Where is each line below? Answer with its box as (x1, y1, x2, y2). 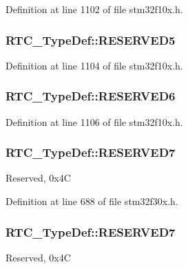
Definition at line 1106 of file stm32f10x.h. (6, 114, 183, 129)
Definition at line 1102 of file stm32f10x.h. (6, 2, 183, 16)
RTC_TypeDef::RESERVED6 (6, 87, 176, 105)
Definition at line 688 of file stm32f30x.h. (6, 194, 178, 208)
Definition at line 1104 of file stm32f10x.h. (6, 58, 183, 72)
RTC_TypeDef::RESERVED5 (6, 31, 176, 48)
